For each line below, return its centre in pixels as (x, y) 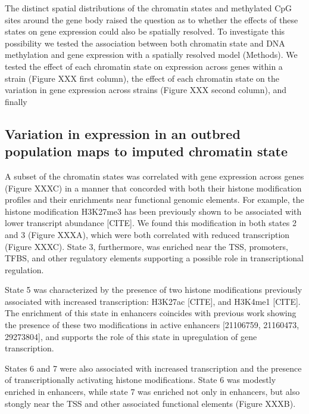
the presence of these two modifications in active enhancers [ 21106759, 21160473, (152, 325)
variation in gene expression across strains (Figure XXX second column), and (146, 90)
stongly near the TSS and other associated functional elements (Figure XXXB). (150, 403)
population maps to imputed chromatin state (146, 151)
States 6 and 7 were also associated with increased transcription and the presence (153, 368)
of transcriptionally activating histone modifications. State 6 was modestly (141, 380)
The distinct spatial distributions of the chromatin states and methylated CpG (149, 8)
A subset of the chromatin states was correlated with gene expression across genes (154, 176)
